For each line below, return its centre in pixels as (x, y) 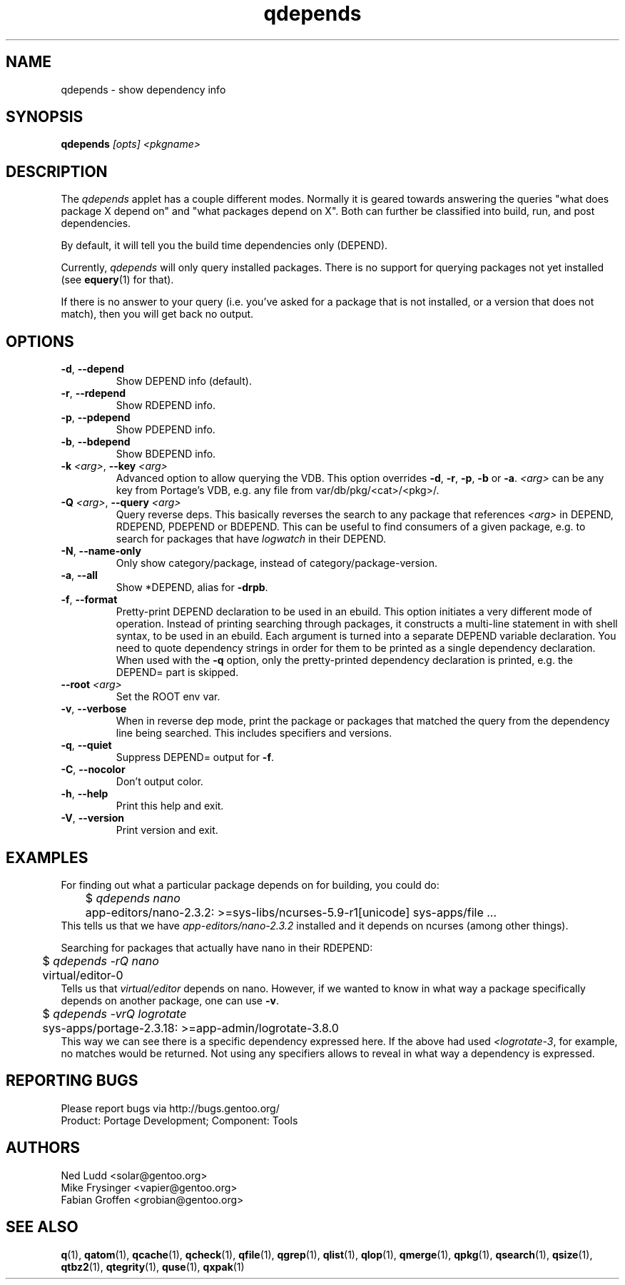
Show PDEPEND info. (166, 430)
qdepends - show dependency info (143, 89)
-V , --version (92, 818)
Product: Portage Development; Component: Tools (179, 1120)
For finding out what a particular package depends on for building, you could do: (250, 885)
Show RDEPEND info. (166, 405)
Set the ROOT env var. (168, 697)
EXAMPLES (47, 857)
